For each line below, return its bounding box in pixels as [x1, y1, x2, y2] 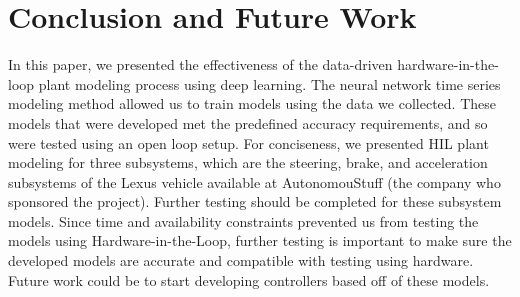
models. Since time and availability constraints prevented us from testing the [8, 210, 479, 231]
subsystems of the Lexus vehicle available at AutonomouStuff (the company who [8, 171, 501, 192]
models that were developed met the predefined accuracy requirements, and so [8, 112, 488, 133]
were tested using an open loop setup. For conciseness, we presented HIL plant [8, 132, 489, 153]
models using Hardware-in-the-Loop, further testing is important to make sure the [8, 230, 512, 251]
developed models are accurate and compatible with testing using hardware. [8, 250, 474, 271]
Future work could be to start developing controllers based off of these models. [8, 269, 490, 290]
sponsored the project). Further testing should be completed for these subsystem [8, 191, 502, 212]
